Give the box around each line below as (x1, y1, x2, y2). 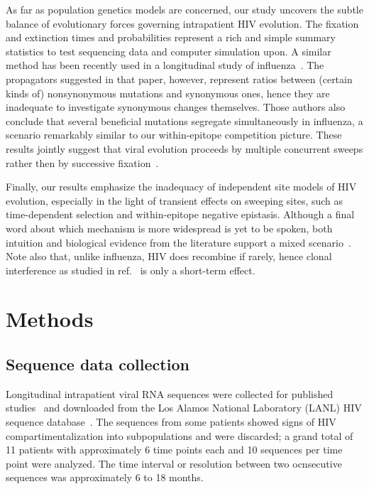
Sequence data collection (6, 353, 189, 375)
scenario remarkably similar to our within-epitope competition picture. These (6, 127, 342, 142)
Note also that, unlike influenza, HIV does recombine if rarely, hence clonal (6, 249, 332, 264)
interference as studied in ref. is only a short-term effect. (6, 262, 255, 277)
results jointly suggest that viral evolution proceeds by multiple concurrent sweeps (6, 141, 363, 156)
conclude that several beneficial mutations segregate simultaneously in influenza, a (6, 113, 363, 128)
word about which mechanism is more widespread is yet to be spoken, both (6, 220, 333, 235)
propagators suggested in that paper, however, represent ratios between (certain (6, 71, 353, 86)
